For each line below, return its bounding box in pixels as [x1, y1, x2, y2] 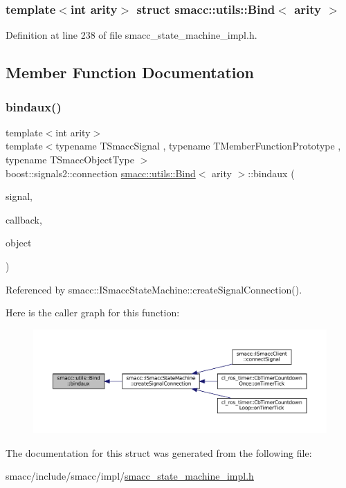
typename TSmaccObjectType [6, 152, 134, 166]
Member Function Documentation [6, 62, 255, 83]
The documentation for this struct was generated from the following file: [6, 445, 312, 460]
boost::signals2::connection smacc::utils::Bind [6, 165, 196, 180]
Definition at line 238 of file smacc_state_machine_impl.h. [6, 28, 257, 42]
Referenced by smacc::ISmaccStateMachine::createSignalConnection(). [6, 282, 302, 296]
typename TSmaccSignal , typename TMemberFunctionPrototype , [55, 138, 341, 153]
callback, [6, 212, 42, 226]
